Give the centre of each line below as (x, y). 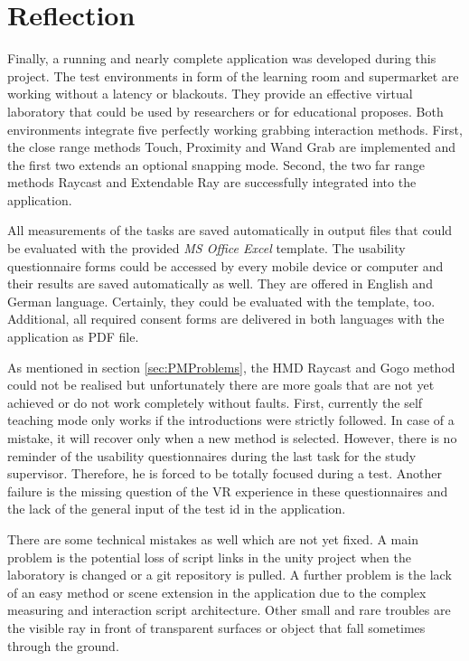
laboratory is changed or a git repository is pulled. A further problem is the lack (230, 575)
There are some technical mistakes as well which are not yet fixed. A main (213, 538)
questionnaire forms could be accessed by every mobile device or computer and (225, 265)
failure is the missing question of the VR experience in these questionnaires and (228, 491)
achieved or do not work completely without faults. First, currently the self (215, 402)
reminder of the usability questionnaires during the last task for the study (212, 455)
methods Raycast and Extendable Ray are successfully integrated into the (212, 182)
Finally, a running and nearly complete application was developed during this (222, 58)
